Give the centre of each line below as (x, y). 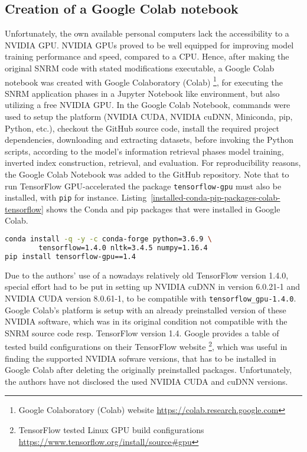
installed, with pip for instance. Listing (76, 197)
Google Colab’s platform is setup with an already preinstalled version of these (146, 309)
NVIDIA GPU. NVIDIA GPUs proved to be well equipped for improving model (149, 45)
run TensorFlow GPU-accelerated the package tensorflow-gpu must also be (143, 186)
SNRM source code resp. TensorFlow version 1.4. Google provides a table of (142, 333)
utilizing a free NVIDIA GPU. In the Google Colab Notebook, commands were (148, 105)
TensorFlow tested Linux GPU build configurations (111, 429)
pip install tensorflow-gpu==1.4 (70, 256)
